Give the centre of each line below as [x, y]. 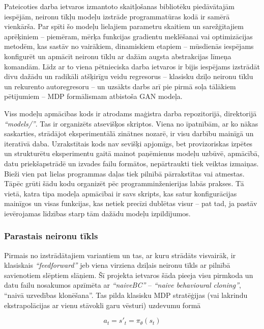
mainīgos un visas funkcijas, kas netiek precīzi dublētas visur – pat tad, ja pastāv [131, 203]
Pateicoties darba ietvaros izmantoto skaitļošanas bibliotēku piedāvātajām [119, 6]
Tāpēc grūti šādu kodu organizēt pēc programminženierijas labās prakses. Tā [124, 183]
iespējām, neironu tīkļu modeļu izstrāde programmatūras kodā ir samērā [117, 16]
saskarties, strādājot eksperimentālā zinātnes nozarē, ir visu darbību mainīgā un [129, 133]
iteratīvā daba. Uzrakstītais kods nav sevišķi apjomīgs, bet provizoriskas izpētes [128, 143]
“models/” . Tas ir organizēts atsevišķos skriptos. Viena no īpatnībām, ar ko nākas [131, 123]
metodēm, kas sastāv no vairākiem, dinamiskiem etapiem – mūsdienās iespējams [129, 46]
